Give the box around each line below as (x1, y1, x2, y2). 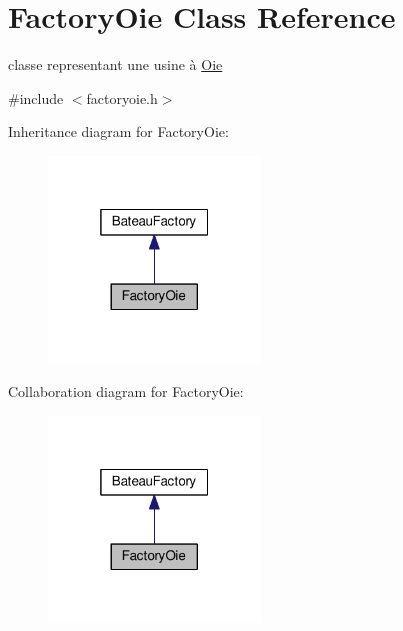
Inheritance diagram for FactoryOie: (8, 121, 229, 142)
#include (8, 87, 64, 108)
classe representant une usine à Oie (8, 54, 223, 75)
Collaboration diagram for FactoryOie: (8, 381, 244, 402)
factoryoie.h (86, 87, 158, 108)
